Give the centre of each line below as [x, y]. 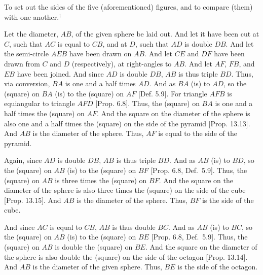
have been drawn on [100, 54]
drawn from [22, 63]
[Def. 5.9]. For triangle [173, 93]
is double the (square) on [94, 247]
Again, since [23, 160]
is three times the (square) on [101, 180]
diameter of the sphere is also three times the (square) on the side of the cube [125, 190]
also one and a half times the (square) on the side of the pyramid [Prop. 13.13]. [127, 123]
